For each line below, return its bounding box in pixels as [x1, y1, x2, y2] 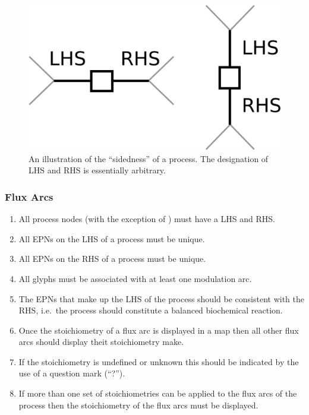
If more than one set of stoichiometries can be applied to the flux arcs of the [18, 387, 297, 400]
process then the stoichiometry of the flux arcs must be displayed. [18, 398, 258, 411]
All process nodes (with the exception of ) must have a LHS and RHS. [18, 213, 276, 225]
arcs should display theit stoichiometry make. [18, 335, 184, 348]
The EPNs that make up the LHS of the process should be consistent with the [18, 292, 304, 305]
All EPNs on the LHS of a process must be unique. [18, 232, 205, 245]
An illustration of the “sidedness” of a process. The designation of [29, 152, 269, 164]
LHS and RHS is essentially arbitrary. [29, 164, 166, 176]
